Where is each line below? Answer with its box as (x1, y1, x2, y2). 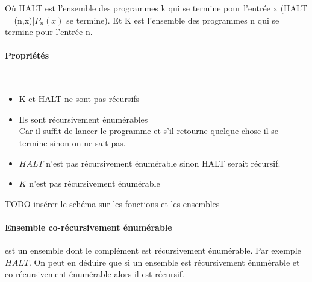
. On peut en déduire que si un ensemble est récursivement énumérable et (28, 255, 300, 268)
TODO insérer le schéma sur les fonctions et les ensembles (5, 197, 220, 210)
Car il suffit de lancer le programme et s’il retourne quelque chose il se (19, 124, 279, 137)
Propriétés (5, 49, 49, 62)
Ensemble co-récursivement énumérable (5, 220, 172, 233)
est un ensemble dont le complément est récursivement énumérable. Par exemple (5, 244, 301, 257)
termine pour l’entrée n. (5, 25, 93, 38)
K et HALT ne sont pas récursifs (19, 92, 140, 105)
